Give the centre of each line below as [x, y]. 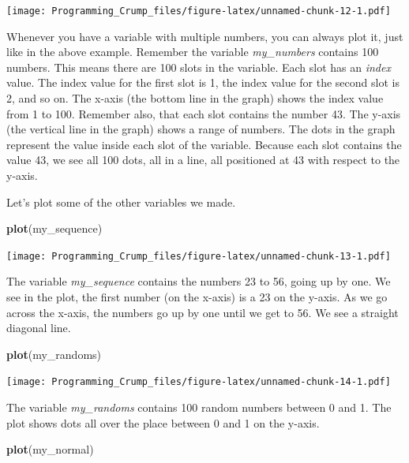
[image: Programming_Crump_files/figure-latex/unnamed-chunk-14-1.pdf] [199, 382]
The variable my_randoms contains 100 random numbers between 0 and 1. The [199, 407]
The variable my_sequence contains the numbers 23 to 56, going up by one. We [199, 281]
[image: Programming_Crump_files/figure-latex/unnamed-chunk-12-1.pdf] [199, 11]
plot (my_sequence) [54, 228]
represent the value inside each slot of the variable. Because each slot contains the [204, 144]
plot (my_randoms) [54, 354]
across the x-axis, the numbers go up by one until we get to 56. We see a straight [203, 312]
